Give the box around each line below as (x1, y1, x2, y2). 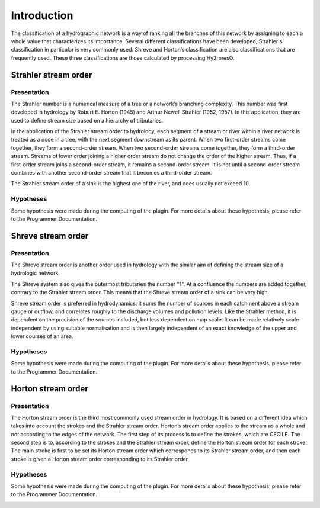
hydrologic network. (11, 269, 60, 276)
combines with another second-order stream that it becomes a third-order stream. (11, 169, 212, 176)
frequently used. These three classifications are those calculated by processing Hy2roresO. (11, 54, 235, 62)
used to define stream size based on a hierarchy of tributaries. (11, 117, 164, 124)
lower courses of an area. (11, 333, 73, 340)
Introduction (11, 9, 73, 22)
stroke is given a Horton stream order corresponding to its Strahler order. (11, 455, 190, 462)
